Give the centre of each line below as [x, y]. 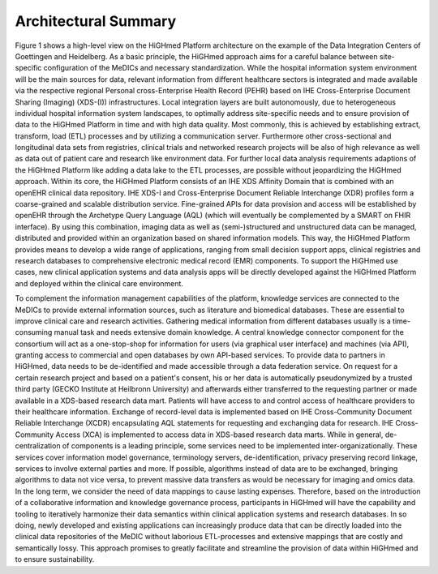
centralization [38, 446]
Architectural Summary [96, 21]
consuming [34, 332]
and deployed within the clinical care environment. [99, 283]
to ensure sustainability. [55, 559]
